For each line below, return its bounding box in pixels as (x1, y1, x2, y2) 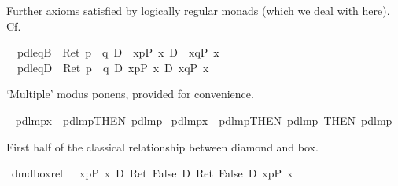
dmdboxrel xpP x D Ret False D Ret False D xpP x (11, 165, 293, 181)
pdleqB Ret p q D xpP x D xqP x (17, 44, 219, 60)
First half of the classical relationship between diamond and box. (6, 138, 319, 155)
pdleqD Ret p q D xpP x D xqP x (17, 59, 209, 75)
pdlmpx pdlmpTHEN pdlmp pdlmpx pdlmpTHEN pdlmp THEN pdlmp (15, 111, 392, 128)
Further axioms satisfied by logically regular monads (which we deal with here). (6, 2, 390, 18)
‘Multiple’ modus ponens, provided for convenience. (6, 86, 254, 102)
